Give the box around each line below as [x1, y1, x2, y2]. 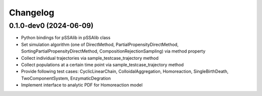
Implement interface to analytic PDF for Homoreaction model [21, 82, 143, 88]
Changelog [9, 7, 54, 18]
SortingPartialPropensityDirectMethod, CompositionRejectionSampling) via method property [21, 48, 206, 54]
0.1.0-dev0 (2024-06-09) [9, 21, 94, 30]
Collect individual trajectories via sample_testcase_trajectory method [21, 55, 159, 61]
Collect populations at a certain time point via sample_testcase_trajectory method [21, 62, 184, 68]
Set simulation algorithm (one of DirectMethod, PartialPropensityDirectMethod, [21, 41, 179, 47]
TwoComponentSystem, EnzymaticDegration [21, 75, 111, 81]
